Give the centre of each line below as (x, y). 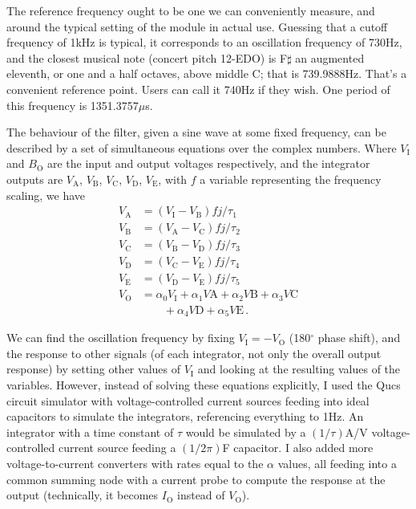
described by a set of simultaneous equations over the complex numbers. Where (202, 147)
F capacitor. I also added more (298, 448)
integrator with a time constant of (90, 432)
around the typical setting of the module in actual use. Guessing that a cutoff (197, 26)
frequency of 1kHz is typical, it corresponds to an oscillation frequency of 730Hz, (204, 42)
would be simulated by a (246, 432)
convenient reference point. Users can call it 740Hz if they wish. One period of (198, 89)
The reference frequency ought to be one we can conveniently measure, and (191, 10)
